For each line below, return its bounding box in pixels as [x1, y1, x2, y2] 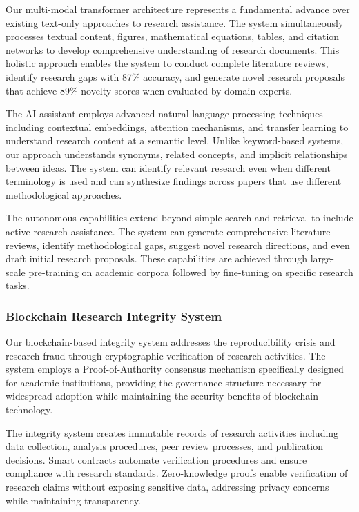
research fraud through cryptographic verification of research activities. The [6, 348, 326, 362]
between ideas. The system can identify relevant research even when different [6, 160, 331, 175]
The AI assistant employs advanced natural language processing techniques [6, 106, 323, 121]
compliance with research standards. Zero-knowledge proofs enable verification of [6, 466, 348, 480]
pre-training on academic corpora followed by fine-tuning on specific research [28, 264, 353, 279]
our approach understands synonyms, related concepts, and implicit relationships [6, 146, 348, 161]
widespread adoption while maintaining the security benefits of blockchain [6, 388, 319, 403]
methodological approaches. [6, 187, 122, 201]
